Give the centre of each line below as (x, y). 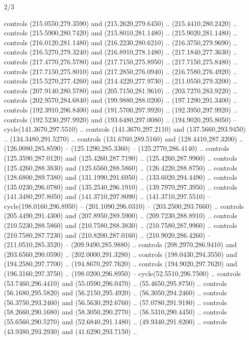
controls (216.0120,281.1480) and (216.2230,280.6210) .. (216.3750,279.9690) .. (121, 42)
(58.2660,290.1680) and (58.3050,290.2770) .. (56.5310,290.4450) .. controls (115, 312)
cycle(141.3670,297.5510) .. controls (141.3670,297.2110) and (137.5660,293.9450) (125, 129)
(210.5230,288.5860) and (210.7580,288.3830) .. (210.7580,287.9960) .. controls (121, 225)
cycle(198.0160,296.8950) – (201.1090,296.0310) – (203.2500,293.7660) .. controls (124, 206)
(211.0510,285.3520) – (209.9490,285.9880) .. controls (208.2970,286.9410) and (120, 244)
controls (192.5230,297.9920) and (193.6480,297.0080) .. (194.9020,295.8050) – (120, 119)
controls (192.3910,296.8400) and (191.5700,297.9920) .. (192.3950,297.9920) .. (121, 109)
